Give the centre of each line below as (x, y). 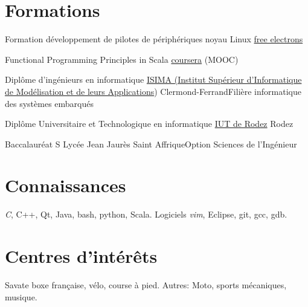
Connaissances (66, 185)
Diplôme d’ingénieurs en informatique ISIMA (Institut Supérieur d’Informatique (153, 79)
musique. (21, 296)
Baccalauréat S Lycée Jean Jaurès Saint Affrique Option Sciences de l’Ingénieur (151, 144)
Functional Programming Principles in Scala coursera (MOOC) (122, 59)
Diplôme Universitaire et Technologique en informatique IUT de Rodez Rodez (149, 124)
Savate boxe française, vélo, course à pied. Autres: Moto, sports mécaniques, (146, 285)
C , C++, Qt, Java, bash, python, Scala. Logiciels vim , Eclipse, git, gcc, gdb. (146, 214)
